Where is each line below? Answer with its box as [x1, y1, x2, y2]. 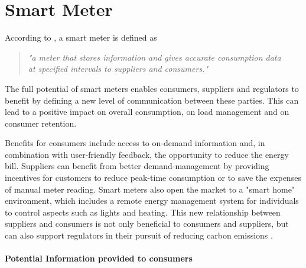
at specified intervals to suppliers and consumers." [28, 62, 209, 75]
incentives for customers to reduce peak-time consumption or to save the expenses [5, 171, 301, 184]
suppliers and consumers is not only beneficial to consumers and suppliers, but [5, 217, 289, 230]
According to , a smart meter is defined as [5, 31, 157, 44]
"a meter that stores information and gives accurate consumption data [28, 51, 281, 63]
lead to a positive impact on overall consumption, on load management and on [5, 105, 289, 118]
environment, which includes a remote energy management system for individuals [5, 194, 299, 207]
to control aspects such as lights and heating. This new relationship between [5, 206, 281, 218]
